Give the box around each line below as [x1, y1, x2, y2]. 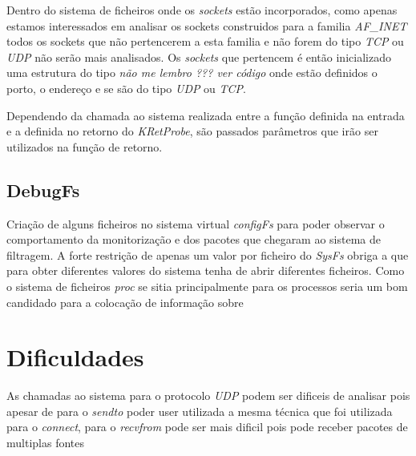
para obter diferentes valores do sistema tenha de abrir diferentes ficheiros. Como [6, 262, 405, 279]
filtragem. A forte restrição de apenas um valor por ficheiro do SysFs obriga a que [6, 246, 409, 263]
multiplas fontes [6, 434, 84, 451]
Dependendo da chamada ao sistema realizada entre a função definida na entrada [6, 107, 405, 123]
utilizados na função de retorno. [6, 138, 163, 155]
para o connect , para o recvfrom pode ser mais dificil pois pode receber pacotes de [6, 418, 408, 435]
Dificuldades [6, 341, 144, 373]
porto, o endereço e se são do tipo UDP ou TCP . [6, 79, 247, 96]
